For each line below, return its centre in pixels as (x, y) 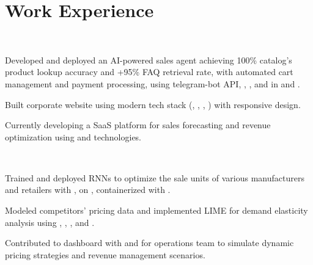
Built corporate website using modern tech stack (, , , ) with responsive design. (153, 104)
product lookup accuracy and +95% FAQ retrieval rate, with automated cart (149, 72)
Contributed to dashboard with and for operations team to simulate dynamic (149, 243)
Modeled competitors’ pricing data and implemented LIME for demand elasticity (156, 210)
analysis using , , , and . (50, 222)
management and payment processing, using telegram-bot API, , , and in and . (153, 83)
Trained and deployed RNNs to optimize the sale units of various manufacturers (155, 177)
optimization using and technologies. (73, 136)
